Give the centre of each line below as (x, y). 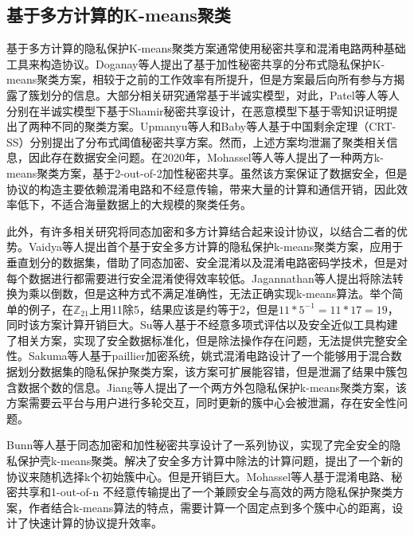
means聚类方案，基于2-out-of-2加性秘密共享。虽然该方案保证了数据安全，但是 (207, 172)
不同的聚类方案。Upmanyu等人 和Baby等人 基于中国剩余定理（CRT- (223, 126)
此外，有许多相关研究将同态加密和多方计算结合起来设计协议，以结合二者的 (201, 231)
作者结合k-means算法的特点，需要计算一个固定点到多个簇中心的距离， (210, 507)
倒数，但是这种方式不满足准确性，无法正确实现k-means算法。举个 (221, 293)
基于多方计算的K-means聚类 (119, 15)
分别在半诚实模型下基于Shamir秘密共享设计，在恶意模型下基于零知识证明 (197, 110)
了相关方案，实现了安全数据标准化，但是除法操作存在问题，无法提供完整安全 (207, 340)
